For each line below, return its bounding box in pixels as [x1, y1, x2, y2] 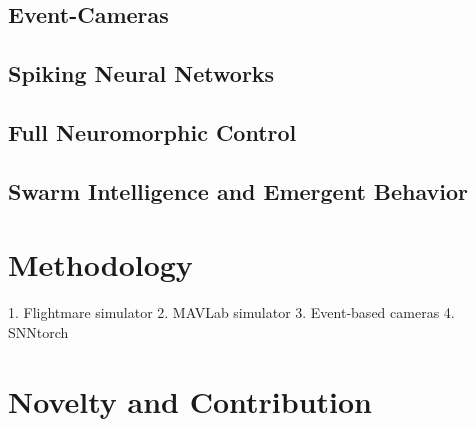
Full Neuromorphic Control [8, 116, 297, 147]
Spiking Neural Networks [8, 58, 275, 89]
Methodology [8, 244, 193, 285]
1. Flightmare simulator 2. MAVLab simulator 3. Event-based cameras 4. [8, 302, 455, 323]
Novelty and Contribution [8, 380, 373, 421]
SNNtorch [8, 321, 69, 342]
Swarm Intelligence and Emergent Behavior [8, 175, 469, 206]
